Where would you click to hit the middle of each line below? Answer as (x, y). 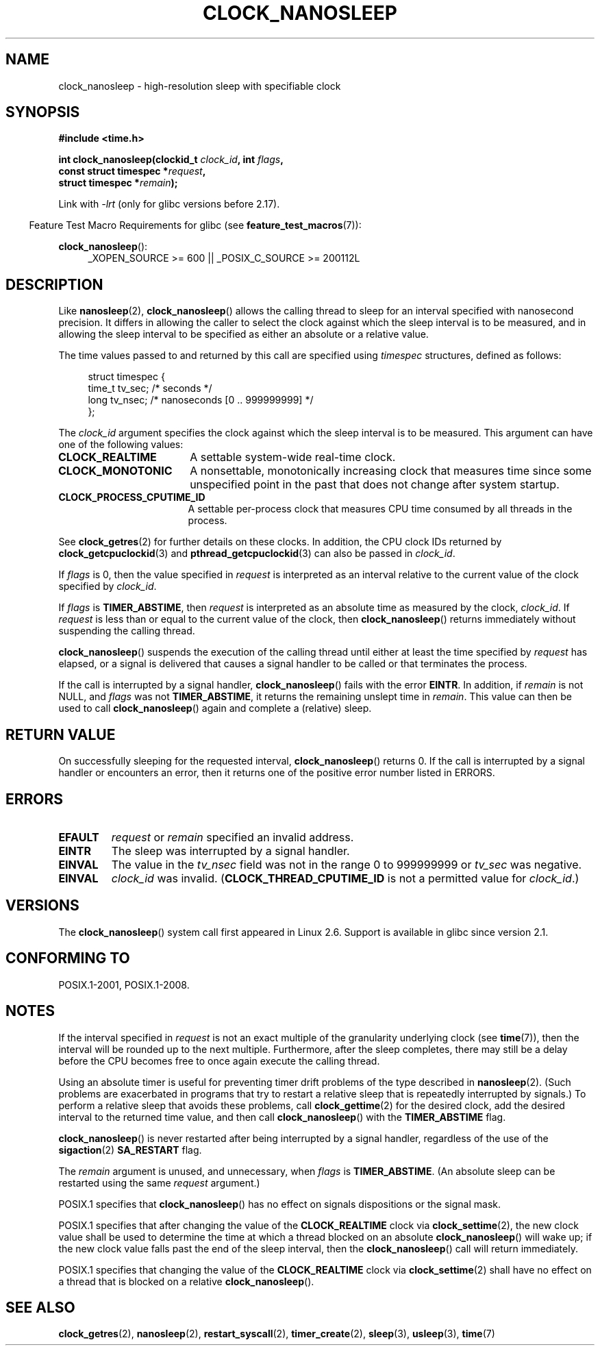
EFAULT (79, 837)
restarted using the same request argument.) (159, 1182)
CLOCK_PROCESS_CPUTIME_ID (132, 497)
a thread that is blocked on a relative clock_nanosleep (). (186, 1281)
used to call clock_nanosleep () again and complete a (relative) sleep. (215, 708)
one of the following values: (121, 445)
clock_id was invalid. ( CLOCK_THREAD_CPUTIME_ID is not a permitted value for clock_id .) (345, 878)
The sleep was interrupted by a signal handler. (230, 851)
